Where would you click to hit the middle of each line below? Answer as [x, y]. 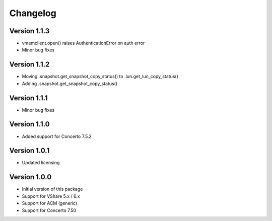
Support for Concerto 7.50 [49, 210]
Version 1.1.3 [29, 31]
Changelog [33, 13]
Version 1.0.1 [29, 151]
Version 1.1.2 [29, 65]
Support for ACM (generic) [50, 203]
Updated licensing [41, 163]
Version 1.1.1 [28, 98]
